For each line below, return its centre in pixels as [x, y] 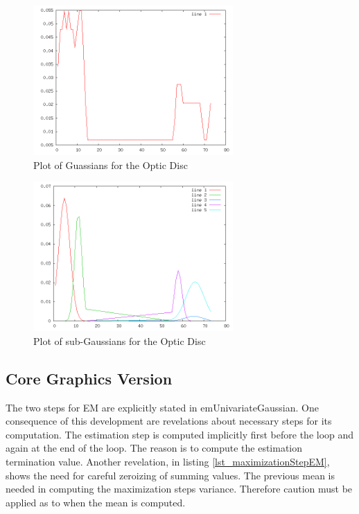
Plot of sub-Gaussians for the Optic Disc [120, 340]
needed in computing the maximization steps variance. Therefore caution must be [179, 489]
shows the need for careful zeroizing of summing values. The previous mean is [170, 475]
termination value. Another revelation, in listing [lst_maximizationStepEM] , [168, 461]
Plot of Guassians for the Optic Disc [111, 165]
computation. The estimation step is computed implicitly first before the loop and [180, 434]
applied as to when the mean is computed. [96, 502]
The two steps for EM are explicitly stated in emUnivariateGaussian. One [162, 407]
